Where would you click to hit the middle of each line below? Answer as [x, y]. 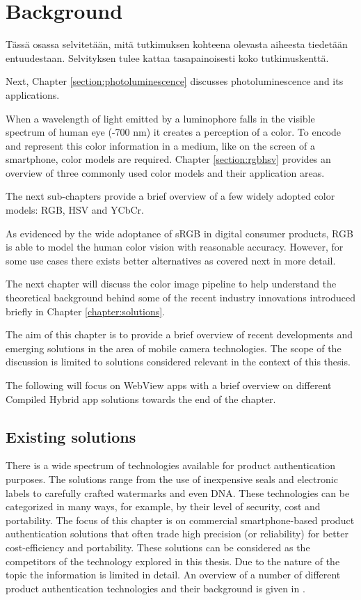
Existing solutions [71, 436]
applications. [33, 94]
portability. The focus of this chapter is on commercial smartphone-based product [180, 520]
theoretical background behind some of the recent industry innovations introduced [180, 298]
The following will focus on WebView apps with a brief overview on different [169, 385]
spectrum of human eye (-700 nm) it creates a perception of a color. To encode [174, 132]
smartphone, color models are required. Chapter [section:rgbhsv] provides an [168, 159]
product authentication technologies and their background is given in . [155, 588]
